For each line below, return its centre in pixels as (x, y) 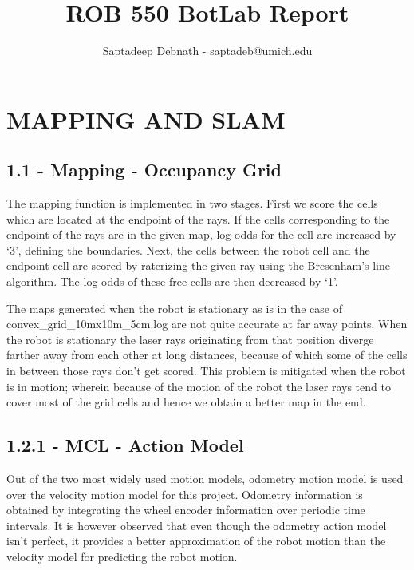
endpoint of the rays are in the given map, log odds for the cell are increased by (201, 234)
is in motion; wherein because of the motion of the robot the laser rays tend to (199, 386)
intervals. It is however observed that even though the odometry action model (197, 525)
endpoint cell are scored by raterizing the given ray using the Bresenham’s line (198, 265)
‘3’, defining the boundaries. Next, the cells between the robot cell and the (188, 249)
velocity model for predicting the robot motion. (122, 556)
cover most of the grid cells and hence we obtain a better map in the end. (186, 402)
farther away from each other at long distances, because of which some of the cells (207, 355)
